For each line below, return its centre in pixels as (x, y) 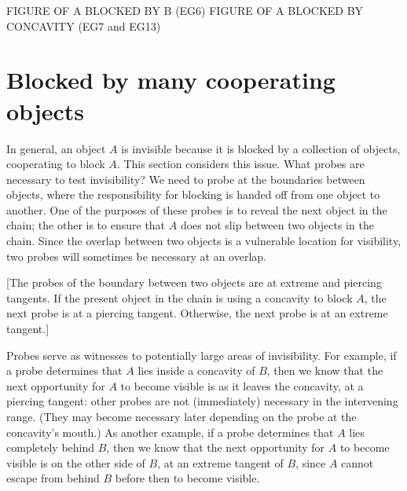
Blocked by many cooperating (171, 80)
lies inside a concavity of (196, 370)
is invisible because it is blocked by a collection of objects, (261, 148)
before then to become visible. (187, 478)
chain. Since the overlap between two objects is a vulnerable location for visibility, (204, 241)
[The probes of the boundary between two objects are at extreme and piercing (194, 282)
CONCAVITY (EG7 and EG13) (84, 26)
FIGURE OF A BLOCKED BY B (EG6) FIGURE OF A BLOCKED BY (185, 10)
